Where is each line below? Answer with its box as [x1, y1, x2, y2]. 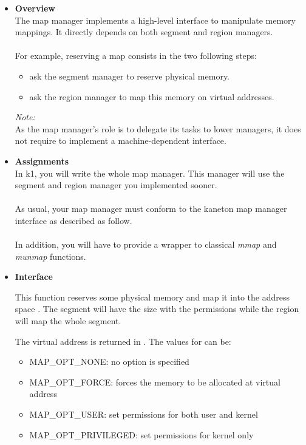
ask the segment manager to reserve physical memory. [29, 69, 229, 82]
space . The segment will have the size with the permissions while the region [15, 302, 299, 315]
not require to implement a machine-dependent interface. [15, 134, 226, 147]
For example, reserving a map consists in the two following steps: [15, 49, 257, 62]
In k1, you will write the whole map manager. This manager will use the [15, 166, 285, 179]
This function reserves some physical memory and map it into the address [15, 290, 290, 303]
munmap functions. [15, 250, 86, 262]
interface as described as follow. [15, 214, 132, 226]
